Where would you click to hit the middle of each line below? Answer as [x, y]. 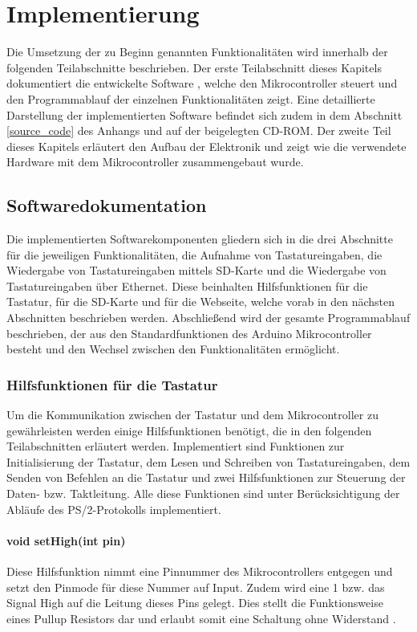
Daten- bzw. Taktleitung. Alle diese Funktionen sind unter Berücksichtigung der [203, 493]
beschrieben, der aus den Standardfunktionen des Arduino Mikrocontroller [189, 333]
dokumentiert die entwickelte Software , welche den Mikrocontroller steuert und [202, 83]
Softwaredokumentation [107, 205]
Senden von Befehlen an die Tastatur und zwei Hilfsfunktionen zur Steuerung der [206, 477]
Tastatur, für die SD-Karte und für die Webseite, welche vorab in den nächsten [201, 302]
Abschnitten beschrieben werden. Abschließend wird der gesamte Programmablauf [208, 318]
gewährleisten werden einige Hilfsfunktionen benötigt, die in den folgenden [189, 430]
